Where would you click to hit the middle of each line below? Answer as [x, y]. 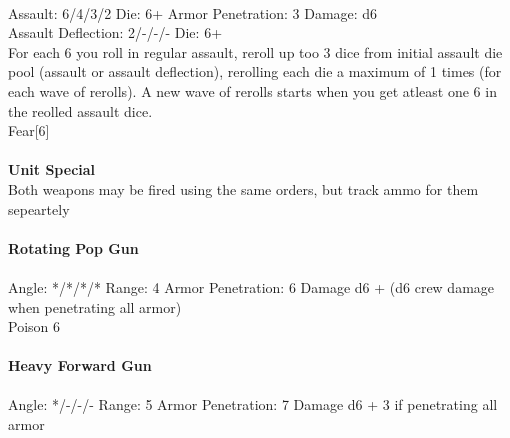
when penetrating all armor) [95, 306]
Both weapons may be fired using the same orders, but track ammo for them [243, 188]
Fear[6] [29, 130]
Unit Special [52, 169]
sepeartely [39, 208]
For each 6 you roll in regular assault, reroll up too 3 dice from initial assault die [255, 51]
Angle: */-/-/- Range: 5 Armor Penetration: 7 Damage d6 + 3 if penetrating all [253, 404]
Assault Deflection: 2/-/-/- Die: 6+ [115, 32]
